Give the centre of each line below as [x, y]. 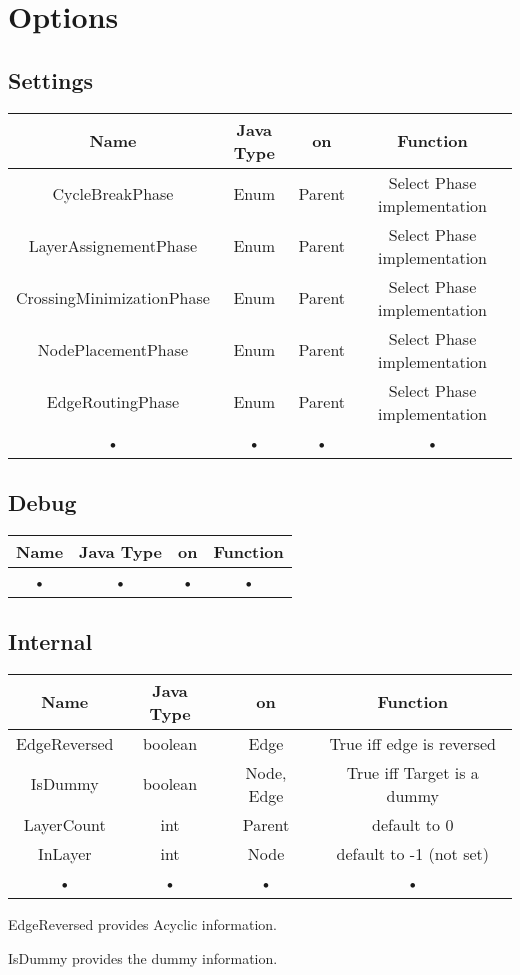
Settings [50, 79]
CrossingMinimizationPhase [113, 298]
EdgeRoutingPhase [113, 402]
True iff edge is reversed [412, 743]
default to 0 [413, 824]
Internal [50, 641]
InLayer [64, 853]
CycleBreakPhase [113, 194]
